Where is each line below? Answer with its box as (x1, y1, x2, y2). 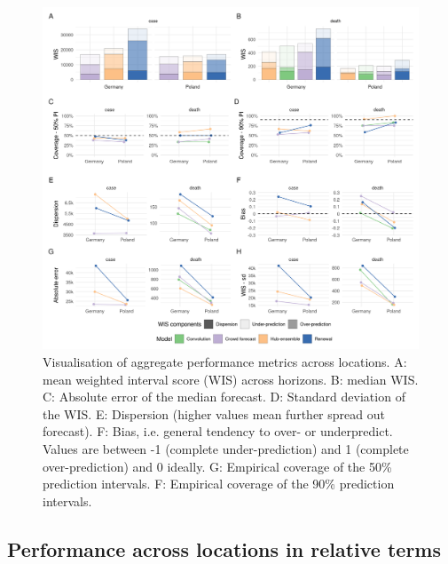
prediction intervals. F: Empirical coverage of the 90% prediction (43, 474, 395, 493)
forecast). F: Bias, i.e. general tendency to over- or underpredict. (43, 422, 393, 441)
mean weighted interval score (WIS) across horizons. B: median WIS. (43, 369, 419, 388)
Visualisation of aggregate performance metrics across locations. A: (43, 353, 407, 371)
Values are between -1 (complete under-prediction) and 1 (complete (43, 440, 409, 458)
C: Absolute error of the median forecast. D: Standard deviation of (43, 387, 405, 406)
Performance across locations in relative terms (7, 535, 442, 562)
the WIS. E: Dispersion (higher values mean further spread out (43, 404, 385, 423)
